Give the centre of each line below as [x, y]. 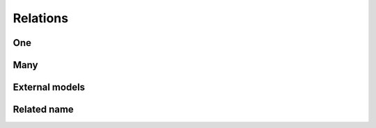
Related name [44, 110]
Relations [41, 18]
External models [49, 87]
